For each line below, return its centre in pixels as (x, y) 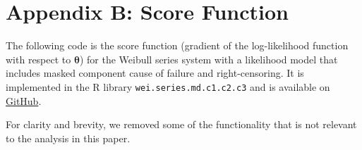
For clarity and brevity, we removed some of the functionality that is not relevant (181, 124)
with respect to (38, 59)
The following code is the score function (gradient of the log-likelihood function (177, 45)
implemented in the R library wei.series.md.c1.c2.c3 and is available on (168, 86)
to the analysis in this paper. (68, 138)
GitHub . (24, 100)
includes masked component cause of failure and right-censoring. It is (155, 73)
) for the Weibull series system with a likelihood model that (209, 59)
